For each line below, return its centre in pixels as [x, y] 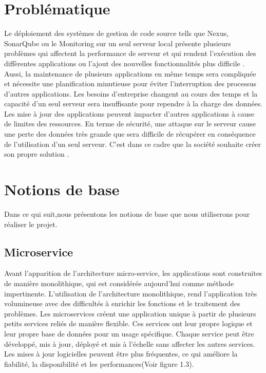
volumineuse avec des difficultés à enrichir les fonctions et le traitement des [122, 303]
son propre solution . [37, 154]
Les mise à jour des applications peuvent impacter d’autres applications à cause [129, 113]
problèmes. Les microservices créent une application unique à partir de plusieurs [130, 313]
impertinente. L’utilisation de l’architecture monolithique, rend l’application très [131, 293]
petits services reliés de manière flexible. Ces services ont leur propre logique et [128, 323]
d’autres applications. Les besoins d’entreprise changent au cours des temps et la [131, 93]
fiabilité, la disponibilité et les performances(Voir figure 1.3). [99, 363]
